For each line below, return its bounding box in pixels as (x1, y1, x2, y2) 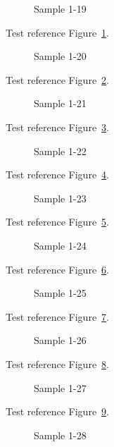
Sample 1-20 (34, 49, 87, 63)
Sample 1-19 (34, 1, 87, 16)
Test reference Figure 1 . (6, 25, 109, 39)
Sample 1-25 (34, 286, 87, 300)
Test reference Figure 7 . (6, 309, 109, 324)
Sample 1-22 (34, 143, 87, 158)
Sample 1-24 (34, 238, 87, 252)
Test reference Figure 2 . (6, 72, 109, 87)
